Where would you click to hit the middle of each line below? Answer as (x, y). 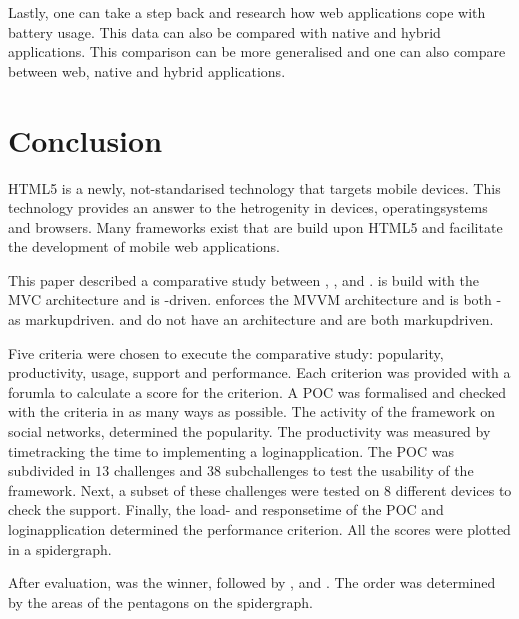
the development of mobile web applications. (144, 246)
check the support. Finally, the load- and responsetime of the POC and (226, 509)
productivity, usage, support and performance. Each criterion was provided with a (259, 372)
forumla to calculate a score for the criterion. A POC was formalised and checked (257, 391)
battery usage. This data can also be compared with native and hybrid (224, 31)
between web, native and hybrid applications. (147, 70)
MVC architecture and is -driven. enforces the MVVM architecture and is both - (255, 299)
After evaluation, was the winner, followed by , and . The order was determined (252, 582)
